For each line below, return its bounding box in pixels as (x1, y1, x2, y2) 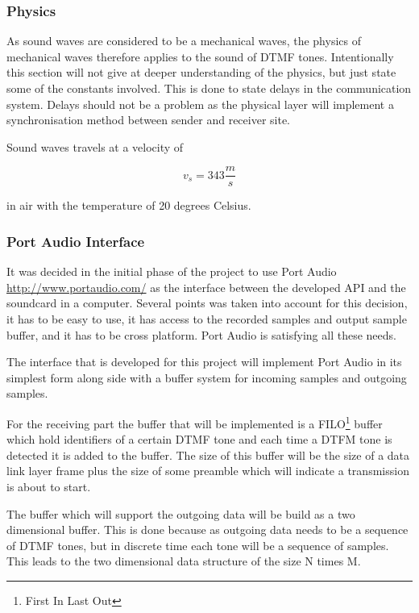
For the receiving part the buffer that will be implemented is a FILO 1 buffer (6, 413, 383, 432)
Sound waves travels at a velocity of (6, 138, 184, 155)
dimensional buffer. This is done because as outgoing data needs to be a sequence (6, 521, 409, 538)
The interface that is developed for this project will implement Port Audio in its (6, 353, 402, 370)
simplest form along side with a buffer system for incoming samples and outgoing (6, 369, 407, 386)
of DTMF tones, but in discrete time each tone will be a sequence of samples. (6, 536, 389, 553)
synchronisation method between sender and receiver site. (6, 111, 291, 128)
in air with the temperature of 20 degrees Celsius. (6, 197, 251, 214)
